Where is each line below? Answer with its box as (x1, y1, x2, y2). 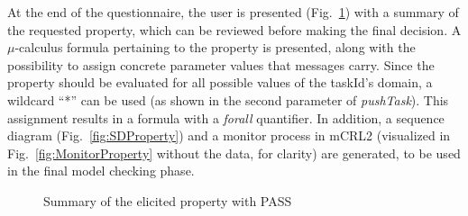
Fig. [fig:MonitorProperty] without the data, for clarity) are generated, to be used (7, 143, 461, 162)
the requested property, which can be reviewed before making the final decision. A (7, 20, 462, 39)
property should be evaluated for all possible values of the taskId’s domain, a (7, 73, 433, 92)
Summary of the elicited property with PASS (43, 191, 292, 210)
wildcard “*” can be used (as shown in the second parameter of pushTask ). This (7, 90, 449, 109)
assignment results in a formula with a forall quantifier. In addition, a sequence (7, 108, 445, 127)
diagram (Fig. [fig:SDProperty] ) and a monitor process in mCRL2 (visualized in (7, 126, 451, 145)
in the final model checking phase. (7, 161, 195, 180)
